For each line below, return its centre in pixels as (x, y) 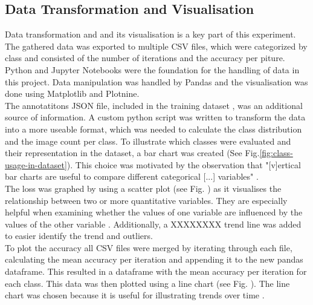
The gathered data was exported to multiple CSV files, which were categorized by (156, 46)
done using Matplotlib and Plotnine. (72, 93)
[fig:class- (276, 153)
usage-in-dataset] (36, 164)
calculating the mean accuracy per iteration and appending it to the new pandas (154, 259)
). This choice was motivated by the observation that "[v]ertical (184, 164)
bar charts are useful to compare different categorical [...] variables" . (132, 176)
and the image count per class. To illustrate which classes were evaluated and (148, 141)
